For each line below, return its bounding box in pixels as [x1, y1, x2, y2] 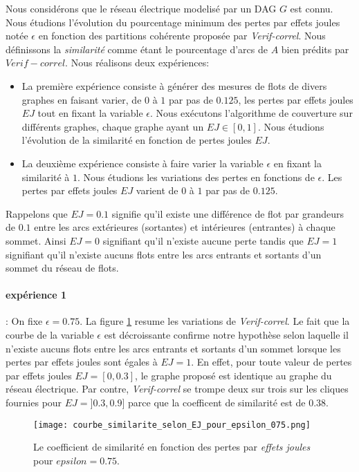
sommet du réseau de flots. [6, 261, 119, 275]
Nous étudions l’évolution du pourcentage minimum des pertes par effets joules [6, 15, 340, 29]
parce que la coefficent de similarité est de [128, 395, 306, 410]
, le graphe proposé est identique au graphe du [135, 368, 332, 382]
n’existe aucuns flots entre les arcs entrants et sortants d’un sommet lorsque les [6, 341, 341, 355]
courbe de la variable [6, 328, 94, 342]
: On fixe [6, 314, 43, 328]
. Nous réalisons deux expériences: [65, 55, 210, 70]
